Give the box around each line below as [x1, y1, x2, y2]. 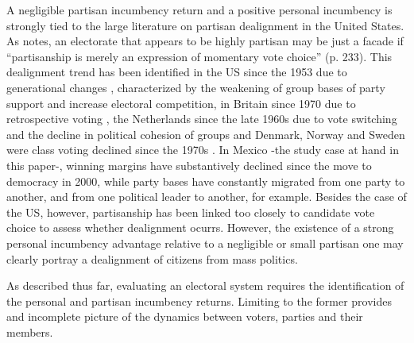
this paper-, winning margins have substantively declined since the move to [6, 156, 372, 173]
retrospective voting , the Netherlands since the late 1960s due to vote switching [6, 110, 397, 127]
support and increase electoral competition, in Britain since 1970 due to [6, 94, 356, 111]
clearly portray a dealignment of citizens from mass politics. [6, 250, 298, 267]
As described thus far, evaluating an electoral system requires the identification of [6, 277, 404, 294]
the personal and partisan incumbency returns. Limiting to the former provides [6, 292, 392, 309]
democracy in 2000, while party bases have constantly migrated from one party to [6, 172, 405, 189]
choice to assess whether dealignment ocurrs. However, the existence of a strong [6, 219, 394, 236]
